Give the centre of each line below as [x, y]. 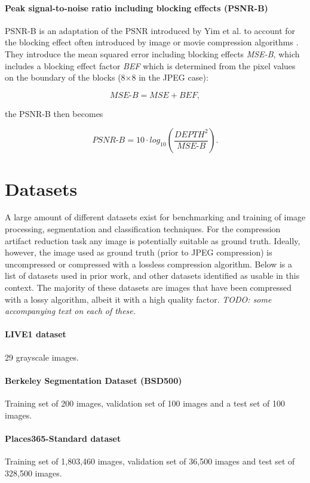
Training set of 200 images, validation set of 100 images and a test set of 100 [145, 403]
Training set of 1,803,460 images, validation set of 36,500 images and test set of [150, 461]
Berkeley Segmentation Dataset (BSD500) [93, 380]
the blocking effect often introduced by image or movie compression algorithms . [152, 42]
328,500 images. [33, 473]
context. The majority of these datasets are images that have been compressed [148, 287]
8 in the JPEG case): [170, 77]
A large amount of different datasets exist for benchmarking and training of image [155, 217]
